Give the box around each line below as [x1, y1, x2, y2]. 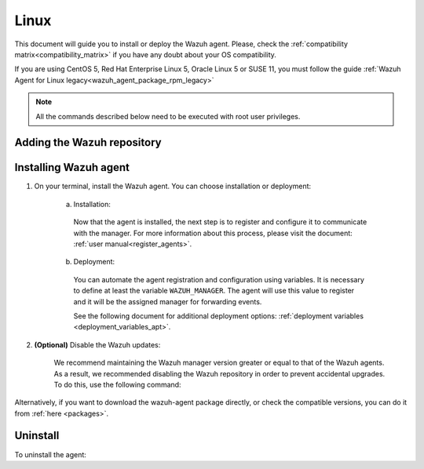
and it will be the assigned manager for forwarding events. [73, 296, 262, 306]
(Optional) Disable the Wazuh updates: [34, 340, 161, 349]
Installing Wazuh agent [14, 161, 130, 174]
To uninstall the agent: [14, 449, 86, 459]
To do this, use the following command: [53, 380, 181, 389]
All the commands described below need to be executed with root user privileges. [35, 111, 301, 121]
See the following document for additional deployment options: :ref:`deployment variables [73, 311, 364, 321]
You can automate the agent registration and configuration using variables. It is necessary [73, 274, 364, 284]
